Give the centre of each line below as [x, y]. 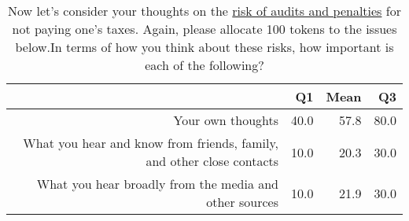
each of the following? [204, 65]
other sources [243, 202]
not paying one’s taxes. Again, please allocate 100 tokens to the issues [204, 29]
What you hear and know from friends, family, [151, 143]
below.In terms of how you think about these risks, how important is [204, 47]
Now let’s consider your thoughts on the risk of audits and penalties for [204, 11]
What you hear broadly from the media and [158, 184]
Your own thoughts [226, 120]
